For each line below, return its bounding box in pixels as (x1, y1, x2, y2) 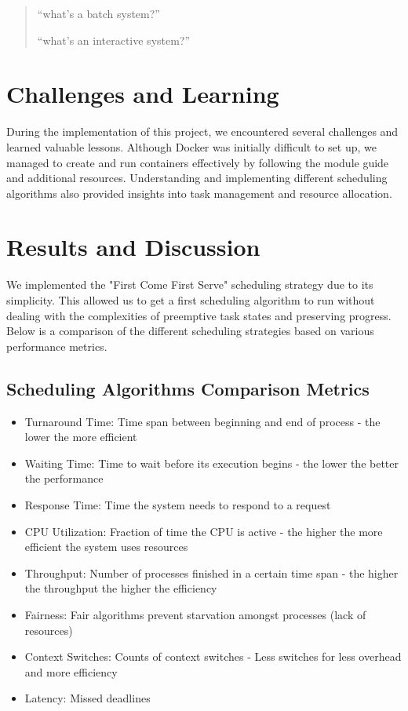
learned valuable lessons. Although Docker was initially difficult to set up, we (6, 138, 377, 155)
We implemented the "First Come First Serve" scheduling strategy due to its (6, 276, 373, 293)
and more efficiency (24, 663, 118, 680)
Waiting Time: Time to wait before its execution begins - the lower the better (24, 454, 399, 471)
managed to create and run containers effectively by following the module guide (6, 154, 389, 170)
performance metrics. (6, 337, 107, 354)
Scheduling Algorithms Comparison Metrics (6, 376, 370, 400)
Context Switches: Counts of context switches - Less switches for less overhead (24, 648, 402, 665)
